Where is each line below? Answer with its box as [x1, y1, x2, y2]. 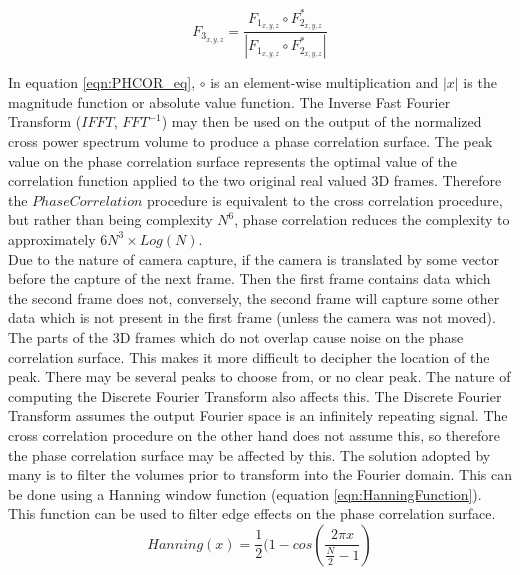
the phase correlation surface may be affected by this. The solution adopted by [8, 444, 491, 465]
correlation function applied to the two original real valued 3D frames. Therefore [8, 170, 502, 191]
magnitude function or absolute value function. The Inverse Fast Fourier [8, 91, 451, 112]
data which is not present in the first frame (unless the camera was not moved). [8, 307, 496, 328]
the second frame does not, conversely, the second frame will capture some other [8, 287, 500, 308]
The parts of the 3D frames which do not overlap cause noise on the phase [8, 326, 464, 347]
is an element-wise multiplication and [210, 72, 439, 93]
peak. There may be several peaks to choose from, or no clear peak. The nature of [8, 366, 511, 387]
